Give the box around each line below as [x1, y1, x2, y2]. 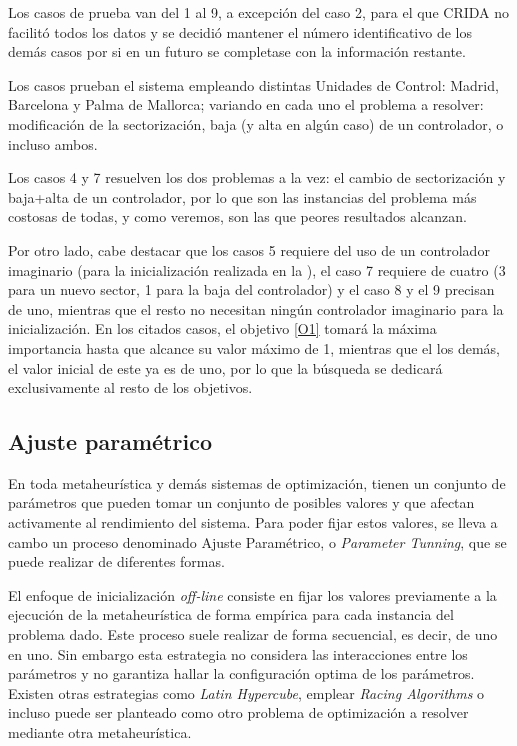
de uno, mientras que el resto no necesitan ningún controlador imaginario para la [8, 298, 504, 319]
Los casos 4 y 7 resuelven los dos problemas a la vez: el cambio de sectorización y [8, 167, 506, 188]
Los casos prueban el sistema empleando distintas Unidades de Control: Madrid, [8, 74, 499, 95]
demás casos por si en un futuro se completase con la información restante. [8, 41, 466, 62]
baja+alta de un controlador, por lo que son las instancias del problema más [8, 186, 477, 207]
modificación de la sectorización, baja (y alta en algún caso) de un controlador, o [8, 113, 504, 134]
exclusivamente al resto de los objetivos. [8, 377, 253, 398]
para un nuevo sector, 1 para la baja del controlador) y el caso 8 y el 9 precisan [8, 279, 495, 300]
